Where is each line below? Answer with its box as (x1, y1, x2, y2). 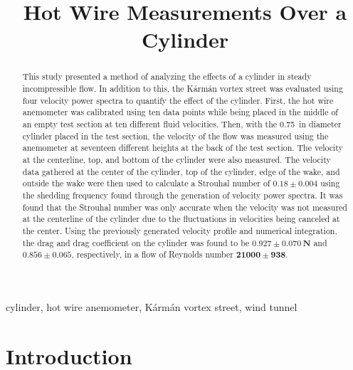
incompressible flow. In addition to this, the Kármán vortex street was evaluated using (22, 83, 343, 95)
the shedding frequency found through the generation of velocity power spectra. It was (22, 189, 343, 201)
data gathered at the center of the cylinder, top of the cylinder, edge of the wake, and (22, 165, 340, 177)
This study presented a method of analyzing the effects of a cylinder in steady (22, 70, 312, 83)
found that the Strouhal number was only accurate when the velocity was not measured (22, 201, 347, 213)
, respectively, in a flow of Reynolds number (71, 248, 233, 260)
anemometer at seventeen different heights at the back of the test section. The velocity (22, 142, 343, 154)
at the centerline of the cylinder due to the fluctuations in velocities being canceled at (22, 213, 340, 225)
